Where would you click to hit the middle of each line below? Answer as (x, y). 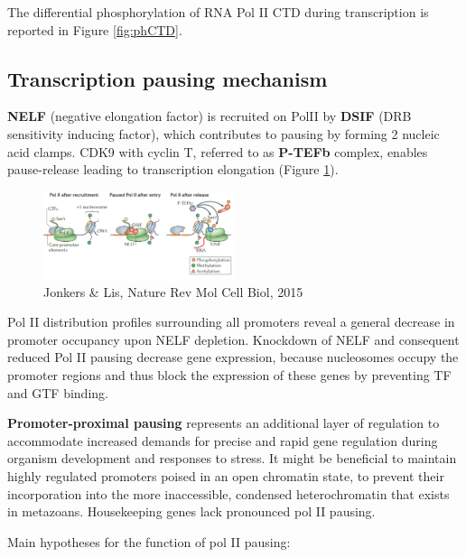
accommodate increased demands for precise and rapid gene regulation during (223, 440)
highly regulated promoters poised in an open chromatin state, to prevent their (226, 476)
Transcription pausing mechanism (168, 78)
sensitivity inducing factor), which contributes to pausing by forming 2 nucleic (224, 133)
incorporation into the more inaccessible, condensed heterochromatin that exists (228, 493)
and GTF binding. (58, 392)
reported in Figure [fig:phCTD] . (95, 29)
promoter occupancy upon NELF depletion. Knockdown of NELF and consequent (233, 339)
